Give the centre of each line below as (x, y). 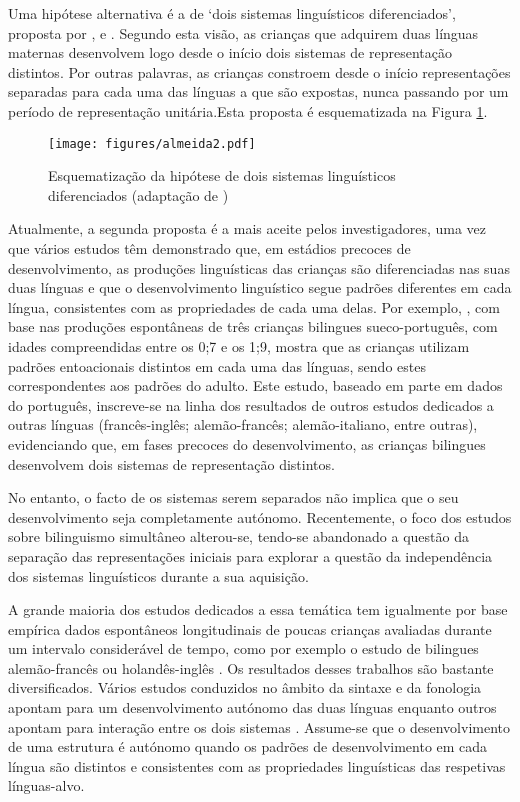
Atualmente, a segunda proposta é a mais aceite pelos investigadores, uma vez (247, 228)
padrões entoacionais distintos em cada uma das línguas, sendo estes (217, 365)
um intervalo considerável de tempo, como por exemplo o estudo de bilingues (243, 648)
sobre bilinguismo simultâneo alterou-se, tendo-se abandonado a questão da (238, 536)
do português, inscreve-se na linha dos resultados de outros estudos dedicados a (251, 404)
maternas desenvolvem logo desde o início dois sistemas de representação (230, 52)
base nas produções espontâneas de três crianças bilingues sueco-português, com (253, 326)
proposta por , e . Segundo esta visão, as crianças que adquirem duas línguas (243, 32)
